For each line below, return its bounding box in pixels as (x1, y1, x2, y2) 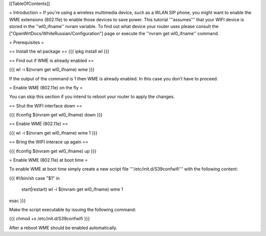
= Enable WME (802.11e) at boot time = (9, 157, 88, 163)
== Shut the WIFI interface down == (9, 102, 82, 108)
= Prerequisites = (9, 39, 44, 45)
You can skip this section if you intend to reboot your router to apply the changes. (9, 94, 175, 100)
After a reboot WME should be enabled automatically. (9, 225, 118, 231)
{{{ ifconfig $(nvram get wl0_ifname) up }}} (9, 148, 97, 154)
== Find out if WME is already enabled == (9, 57, 94, 64)
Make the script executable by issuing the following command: (9, 206, 136, 212)
